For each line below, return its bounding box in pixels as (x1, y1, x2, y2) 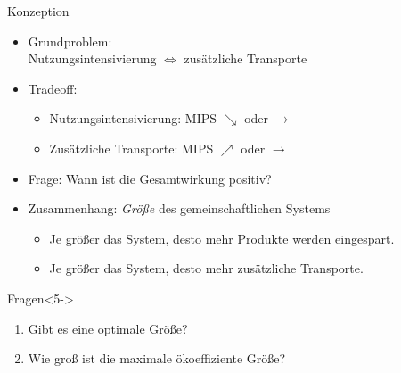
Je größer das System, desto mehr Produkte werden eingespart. (49, 228, 395, 247)
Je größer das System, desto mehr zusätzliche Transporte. (49, 259, 364, 278)
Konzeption (7, 2, 70, 20)
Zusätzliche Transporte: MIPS (49, 138, 214, 157)
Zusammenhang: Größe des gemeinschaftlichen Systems (28, 199, 331, 218)
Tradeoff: (28, 79, 78, 97)
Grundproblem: (28, 31, 112, 50)
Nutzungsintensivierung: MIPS (49, 109, 217, 128)
